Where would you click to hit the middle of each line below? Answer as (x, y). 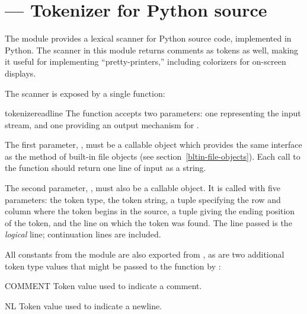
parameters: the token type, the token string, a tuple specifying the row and (143, 199)
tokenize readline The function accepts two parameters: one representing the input (153, 113)
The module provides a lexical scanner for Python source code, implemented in (148, 38)
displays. (20, 73)
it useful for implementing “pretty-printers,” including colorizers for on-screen (145, 61)
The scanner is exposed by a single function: (85, 93)
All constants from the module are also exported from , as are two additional (145, 254)
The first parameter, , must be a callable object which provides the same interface (153, 145)
